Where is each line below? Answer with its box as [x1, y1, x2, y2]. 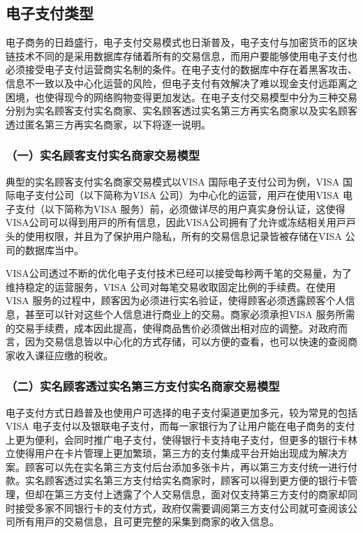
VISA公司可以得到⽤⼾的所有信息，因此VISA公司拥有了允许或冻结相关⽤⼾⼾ [6, 215, 356, 230]
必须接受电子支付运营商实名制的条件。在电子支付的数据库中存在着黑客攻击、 [6, 62, 357, 77]
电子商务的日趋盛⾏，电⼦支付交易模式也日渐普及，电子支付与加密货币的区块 [6, 35, 357, 50]
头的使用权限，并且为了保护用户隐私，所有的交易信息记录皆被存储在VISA [6, 228, 342, 243]
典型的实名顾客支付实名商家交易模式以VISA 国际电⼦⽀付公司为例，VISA [6, 174, 340, 188]
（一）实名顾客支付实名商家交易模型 [6, 147, 200, 164]
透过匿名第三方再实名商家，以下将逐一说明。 [6, 117, 211, 131]
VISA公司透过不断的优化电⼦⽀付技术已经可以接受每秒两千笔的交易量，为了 [6, 266, 352, 280]
